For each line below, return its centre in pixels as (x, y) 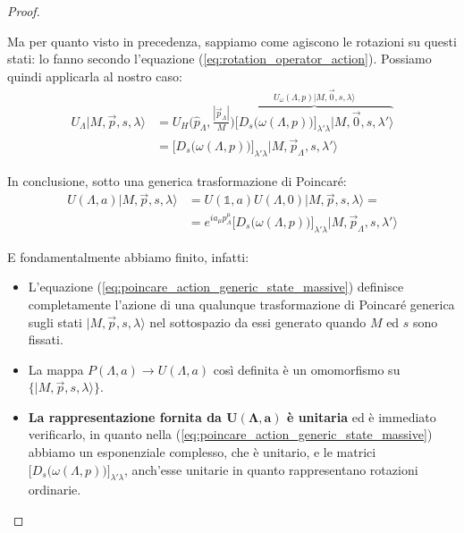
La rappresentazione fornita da (125, 416)
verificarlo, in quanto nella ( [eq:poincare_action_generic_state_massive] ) (230, 434)
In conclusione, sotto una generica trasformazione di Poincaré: (177, 180)
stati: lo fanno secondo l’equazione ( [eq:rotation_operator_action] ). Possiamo (219, 59)
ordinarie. (55, 490)
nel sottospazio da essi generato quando (258, 321)
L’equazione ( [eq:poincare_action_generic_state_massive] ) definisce (216, 287)
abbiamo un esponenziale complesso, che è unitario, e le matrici (202, 452)
